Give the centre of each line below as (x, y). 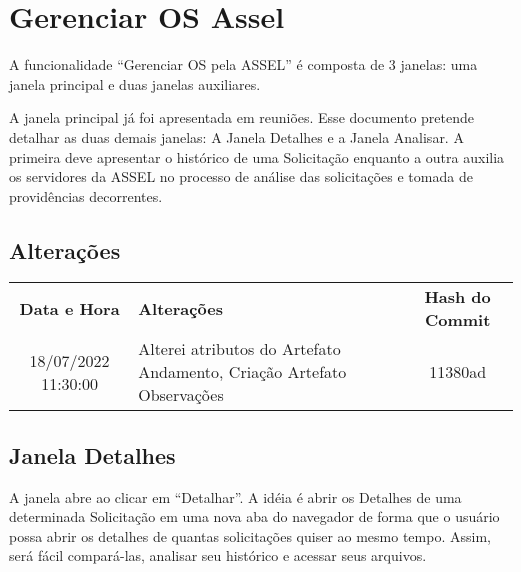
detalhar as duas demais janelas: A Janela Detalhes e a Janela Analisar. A (236, 136)
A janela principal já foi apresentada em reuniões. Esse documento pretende (241, 117)
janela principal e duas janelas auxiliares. (135, 83)
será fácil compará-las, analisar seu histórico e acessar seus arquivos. (218, 555)
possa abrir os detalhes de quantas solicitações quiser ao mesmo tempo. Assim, (250, 535)
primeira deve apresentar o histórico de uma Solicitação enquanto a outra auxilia (257, 156)
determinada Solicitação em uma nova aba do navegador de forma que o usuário (254, 516)
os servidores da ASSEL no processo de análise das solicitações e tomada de (241, 176)
